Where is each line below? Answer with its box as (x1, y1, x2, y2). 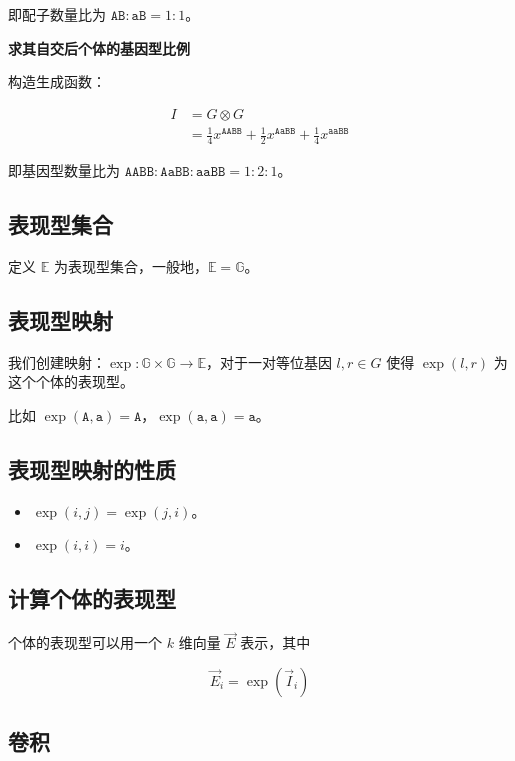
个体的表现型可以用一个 (8, 632, 162, 653)
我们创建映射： (8, 351, 106, 372)
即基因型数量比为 (8, 160, 120, 181)
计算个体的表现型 (8, 583, 176, 614)
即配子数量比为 (8, 4, 106, 24)
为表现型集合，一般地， (53, 255, 208, 276)
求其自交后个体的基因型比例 (8, 37, 190, 58)
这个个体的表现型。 (8, 371, 134, 392)
